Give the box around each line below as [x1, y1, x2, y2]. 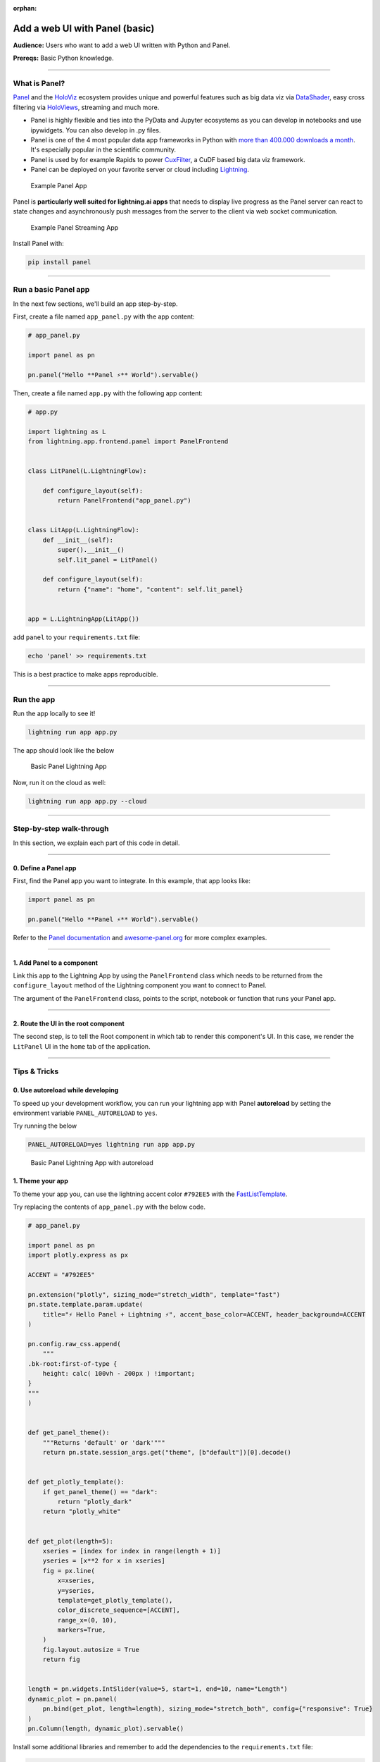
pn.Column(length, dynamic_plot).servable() [27, 1725, 184, 1732]
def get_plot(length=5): [27, 1537, 114, 1545]
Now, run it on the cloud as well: [13, 778, 106, 787]
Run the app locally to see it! [13, 709, 96, 718]
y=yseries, [57, 1587, 95, 1594]
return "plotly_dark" [57, 1498, 132, 1506]
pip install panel [27, 258, 91, 266]
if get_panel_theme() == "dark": [42, 1488, 158, 1496]
